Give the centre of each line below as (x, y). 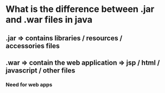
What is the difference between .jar (80, 9)
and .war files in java (49, 20)
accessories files (33, 46)
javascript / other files (41, 70)
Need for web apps (29, 85)
